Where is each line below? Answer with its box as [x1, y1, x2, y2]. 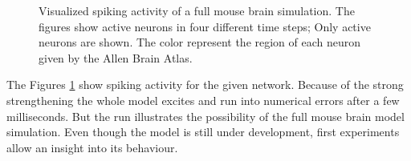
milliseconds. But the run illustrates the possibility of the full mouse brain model [6, 107, 405, 124]
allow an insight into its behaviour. [6, 139, 178, 155]
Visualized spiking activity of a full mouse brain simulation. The [39, 2, 355, 18]
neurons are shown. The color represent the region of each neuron [39, 34, 361, 50]
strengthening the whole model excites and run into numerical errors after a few [6, 91, 400, 108]
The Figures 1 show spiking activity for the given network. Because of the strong [6, 76, 404, 93]
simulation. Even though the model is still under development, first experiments [6, 123, 400, 140]
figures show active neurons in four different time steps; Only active [39, 18, 371, 34]
